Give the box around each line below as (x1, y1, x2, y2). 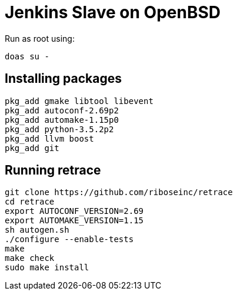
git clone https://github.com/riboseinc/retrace (5, 187, 233, 197)
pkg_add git (5, 143, 59, 153)
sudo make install (5, 263, 89, 273)
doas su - (5, 51, 49, 61)
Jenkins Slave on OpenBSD (5, 2, 221, 22)
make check (5, 253, 55, 263)
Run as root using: (5, 33, 75, 43)
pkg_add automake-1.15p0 (5, 115, 119, 125)
